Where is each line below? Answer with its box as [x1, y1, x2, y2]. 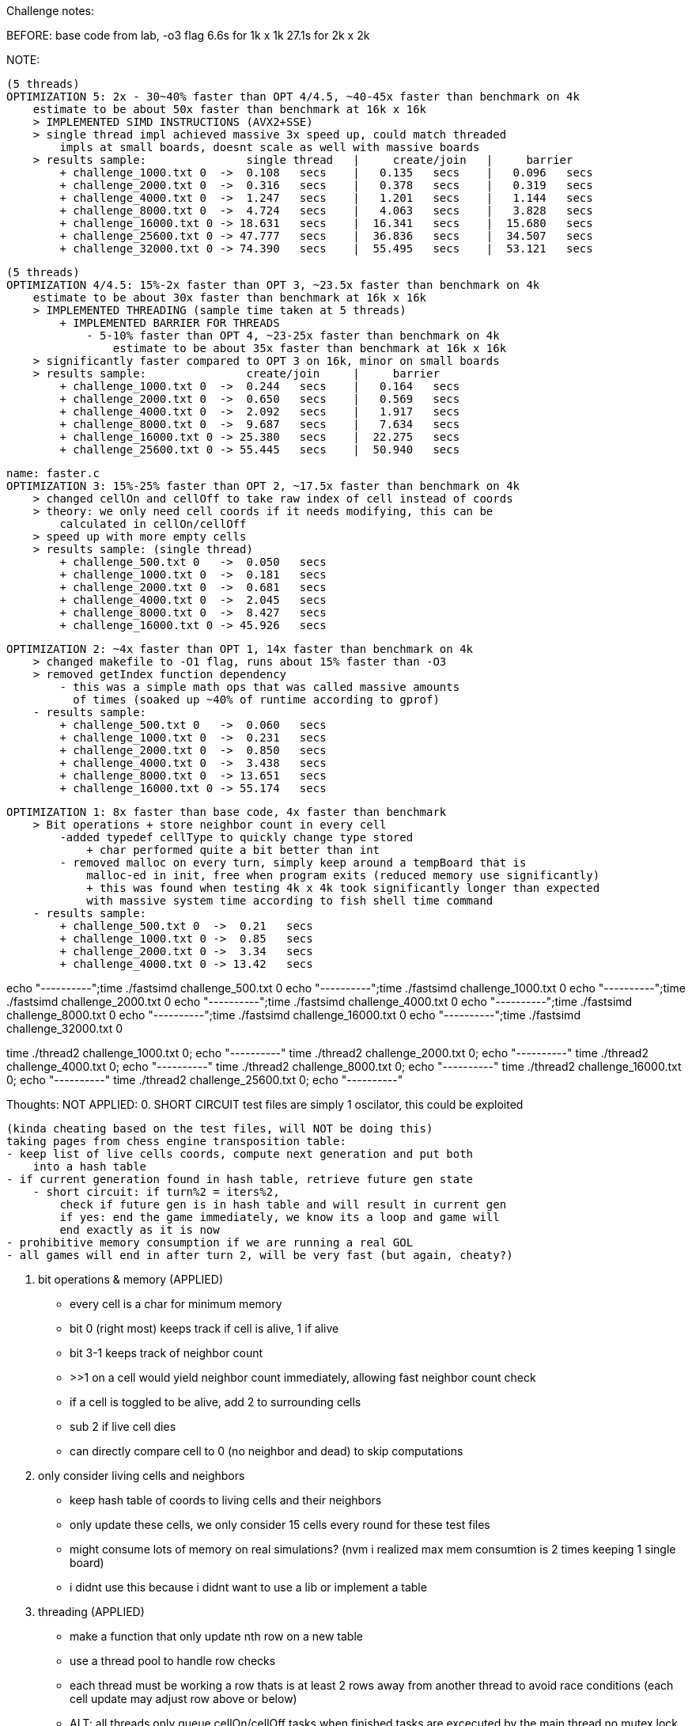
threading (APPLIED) [38, 1605, 145, 1618]
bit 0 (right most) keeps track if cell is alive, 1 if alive [70, 1322, 339, 1335]
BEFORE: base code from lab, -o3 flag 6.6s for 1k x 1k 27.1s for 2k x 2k [6, 28, 370, 42]
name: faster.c [6, 467, 100, 480]
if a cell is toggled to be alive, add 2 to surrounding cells [70, 1395, 361, 1409]
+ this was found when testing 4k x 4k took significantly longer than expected [86, 882, 600, 894]
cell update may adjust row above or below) [70, 1692, 297, 1705]
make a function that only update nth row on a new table [70, 1629, 363, 1643]
